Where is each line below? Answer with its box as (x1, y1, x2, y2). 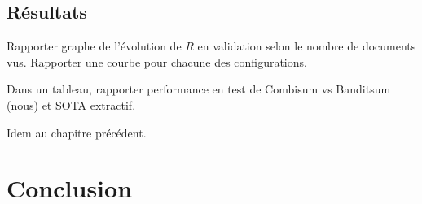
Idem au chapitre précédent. (7, 124, 147, 141)
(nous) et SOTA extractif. (7, 96, 136, 113)
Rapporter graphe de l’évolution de (7, 37, 182, 54)
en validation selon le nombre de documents (197, 37, 416, 54)
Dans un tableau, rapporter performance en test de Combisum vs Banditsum (7, 80, 391, 98)
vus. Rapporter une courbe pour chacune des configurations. (7, 53, 307, 70)
